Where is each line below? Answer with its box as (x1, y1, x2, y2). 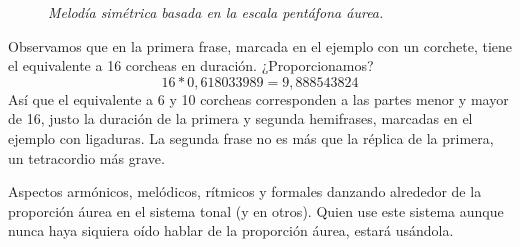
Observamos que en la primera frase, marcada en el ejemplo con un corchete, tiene (8, 35, 513, 56)
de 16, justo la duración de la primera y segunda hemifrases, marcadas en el (8, 108, 473, 129)
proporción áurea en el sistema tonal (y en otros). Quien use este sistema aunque (8, 200, 504, 221)
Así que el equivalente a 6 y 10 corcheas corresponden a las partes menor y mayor (8, 88, 509, 109)
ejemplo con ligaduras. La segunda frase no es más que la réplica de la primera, (8, 127, 494, 148)
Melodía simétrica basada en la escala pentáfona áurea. (48, 2, 384, 22)
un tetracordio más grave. (8, 147, 165, 168)
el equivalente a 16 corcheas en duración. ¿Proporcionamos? (8, 55, 374, 76)
